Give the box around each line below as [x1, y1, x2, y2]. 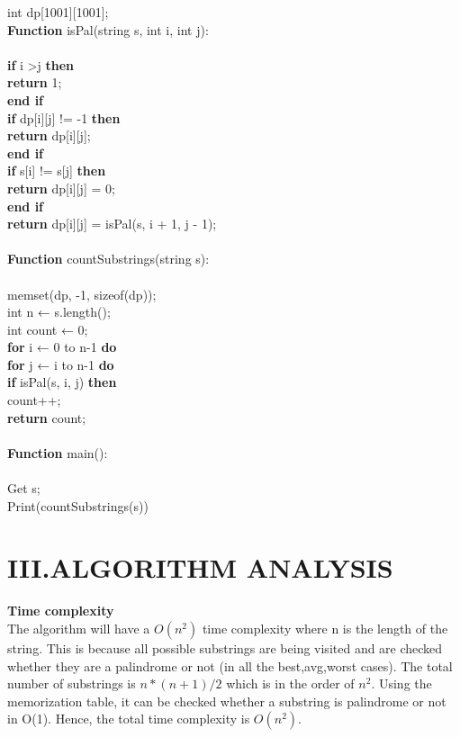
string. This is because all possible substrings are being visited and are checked [7, 638, 443, 657]
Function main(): [7, 443, 108, 462]
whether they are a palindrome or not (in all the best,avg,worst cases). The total [7, 656, 453, 675]
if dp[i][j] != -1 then [7, 108, 121, 127]
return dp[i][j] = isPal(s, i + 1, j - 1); [7, 214, 217, 233]
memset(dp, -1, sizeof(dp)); [7, 284, 157, 303]
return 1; [7, 73, 62, 92]
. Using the [371, 674, 432, 693]
